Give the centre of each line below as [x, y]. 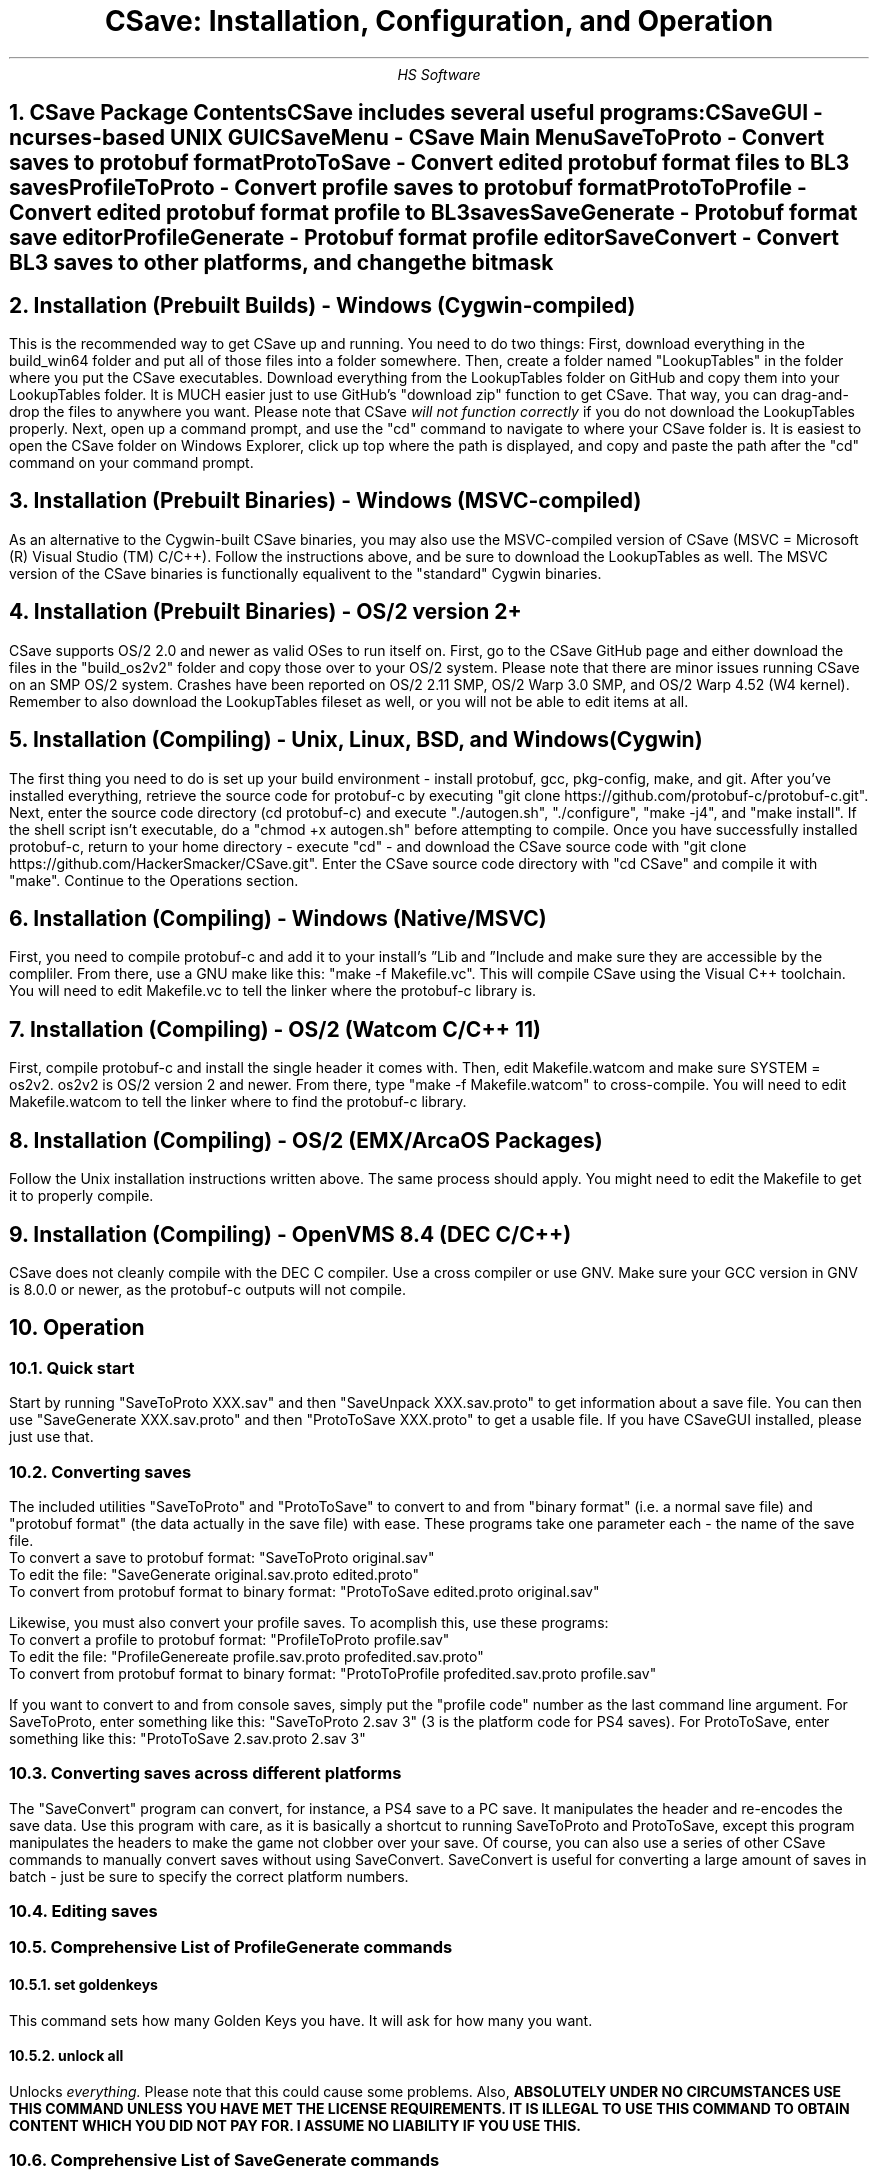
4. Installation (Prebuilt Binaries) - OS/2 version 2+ [265, 612]
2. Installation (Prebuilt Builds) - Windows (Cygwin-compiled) [322, 305]
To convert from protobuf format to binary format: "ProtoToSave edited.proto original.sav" [304, 1591]
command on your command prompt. [131, 463]
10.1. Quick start [72, 1367]
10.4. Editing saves [83, 1911]
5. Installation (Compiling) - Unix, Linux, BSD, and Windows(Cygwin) [356, 740]
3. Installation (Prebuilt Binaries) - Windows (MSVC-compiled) [325, 501]
